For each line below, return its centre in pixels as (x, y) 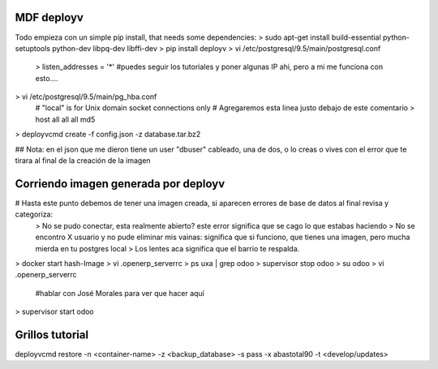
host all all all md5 (65, 119)
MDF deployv (49, 17)
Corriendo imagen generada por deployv (120, 184)
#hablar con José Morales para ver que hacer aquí (120, 293)
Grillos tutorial (52, 335)
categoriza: (34, 214)
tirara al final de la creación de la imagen (83, 161)
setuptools (32, 48)
